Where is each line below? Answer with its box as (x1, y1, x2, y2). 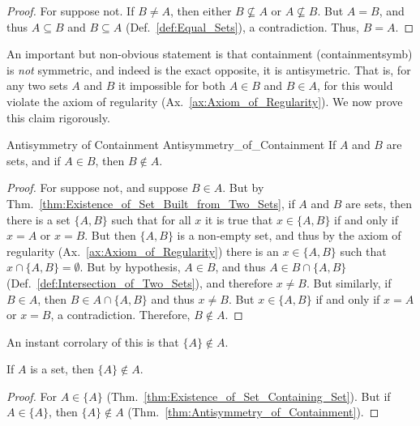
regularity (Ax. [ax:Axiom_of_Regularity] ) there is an (6, 242, 279, 259)
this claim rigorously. (6, 109, 110, 126)
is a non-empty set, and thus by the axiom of (177, 227, 401, 244)
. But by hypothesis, (79, 258, 181, 275)
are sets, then (345, 194, 412, 211)
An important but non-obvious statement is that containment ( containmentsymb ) (6, 45, 413, 62)
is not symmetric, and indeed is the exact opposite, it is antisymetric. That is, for (6, 61, 411, 78)
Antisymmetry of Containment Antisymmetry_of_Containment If (6, 136, 336, 153)
